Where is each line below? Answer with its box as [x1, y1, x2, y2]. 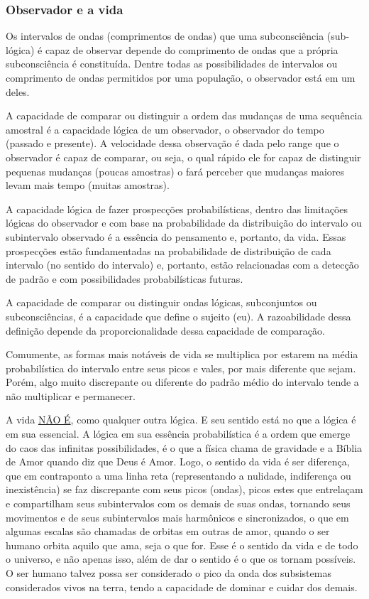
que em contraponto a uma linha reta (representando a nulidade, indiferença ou [6, 468, 351, 482]
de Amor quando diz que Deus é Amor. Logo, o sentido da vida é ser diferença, [6, 454, 350, 469]
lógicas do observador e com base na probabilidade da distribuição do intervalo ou [6, 215, 362, 230]
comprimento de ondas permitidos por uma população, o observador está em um [6, 70, 356, 85]
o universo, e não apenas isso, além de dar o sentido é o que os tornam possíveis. [6, 551, 356, 566]
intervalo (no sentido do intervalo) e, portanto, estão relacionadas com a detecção [6, 257, 359, 272]
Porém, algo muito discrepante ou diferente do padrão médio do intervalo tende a [6, 374, 359, 389]
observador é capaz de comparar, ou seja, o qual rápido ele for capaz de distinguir [6, 149, 361, 164]
